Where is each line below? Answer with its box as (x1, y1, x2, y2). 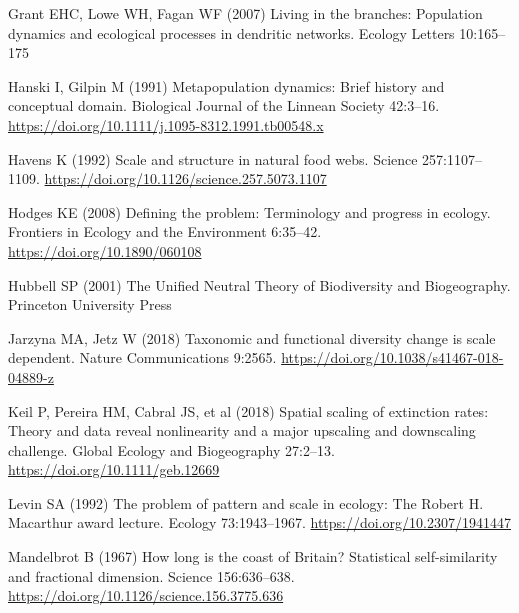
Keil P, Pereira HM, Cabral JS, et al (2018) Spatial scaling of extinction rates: (8, 400, 489, 421)
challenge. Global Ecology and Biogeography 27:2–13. (8, 439, 335, 460)
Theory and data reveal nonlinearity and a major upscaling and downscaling (8, 420, 476, 441)
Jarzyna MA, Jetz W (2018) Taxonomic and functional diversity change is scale (8, 327, 496, 348)
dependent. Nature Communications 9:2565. (8, 347, 277, 368)
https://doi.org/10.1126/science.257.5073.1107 (44, 168, 327, 189)
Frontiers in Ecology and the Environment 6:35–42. (8, 221, 322, 242)
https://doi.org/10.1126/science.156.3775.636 (8, 585, 284, 606)
